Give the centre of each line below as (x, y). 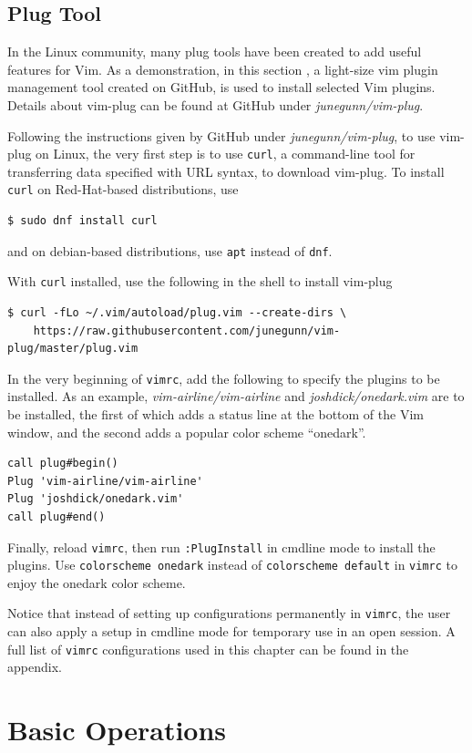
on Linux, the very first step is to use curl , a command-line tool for (226, 154)
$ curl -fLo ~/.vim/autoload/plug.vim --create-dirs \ (177, 312)
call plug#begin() (63, 464)
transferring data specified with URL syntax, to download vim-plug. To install (226, 171)
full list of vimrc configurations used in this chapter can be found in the (208, 649)
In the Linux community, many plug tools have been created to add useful (215, 52)
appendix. (35, 667)
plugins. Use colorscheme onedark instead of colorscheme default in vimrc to (232, 565)
